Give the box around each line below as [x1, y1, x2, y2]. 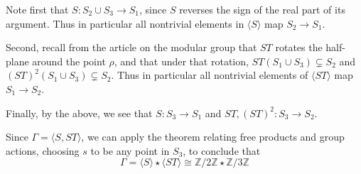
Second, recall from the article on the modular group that [6, 40, 257, 55]
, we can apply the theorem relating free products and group [81, 129, 345, 144]
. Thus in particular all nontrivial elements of [111, 67, 308, 82]
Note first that [6, 2, 69, 16]
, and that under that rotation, [114, 53, 249, 68]
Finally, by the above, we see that [6, 105, 153, 120]
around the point [32, 53, 106, 68]
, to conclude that [183, 143, 261, 158]
